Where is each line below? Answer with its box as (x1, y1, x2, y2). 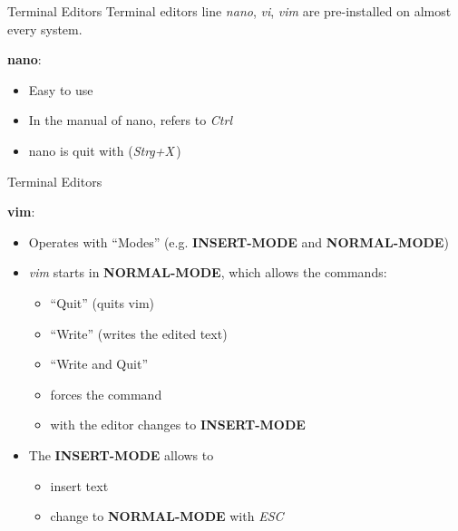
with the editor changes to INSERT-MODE (50, 415, 306, 434)
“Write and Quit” (50, 354, 148, 373)
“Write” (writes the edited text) (50, 323, 228, 343)
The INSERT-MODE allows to (28, 445, 214, 464)
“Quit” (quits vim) (50, 293, 155, 312)
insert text (50, 476, 109, 495)
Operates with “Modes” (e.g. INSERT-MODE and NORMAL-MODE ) (28, 232, 449, 251)
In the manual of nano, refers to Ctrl (28, 111, 233, 130)
